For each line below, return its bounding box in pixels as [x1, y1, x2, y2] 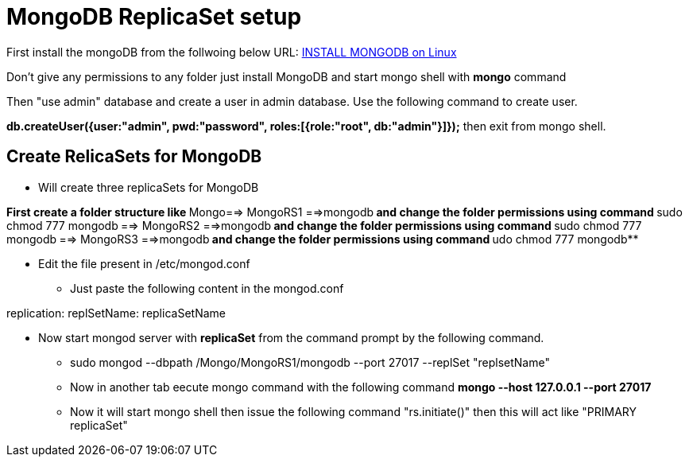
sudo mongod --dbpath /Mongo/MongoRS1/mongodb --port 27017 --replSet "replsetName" [70, 355, 550, 369]
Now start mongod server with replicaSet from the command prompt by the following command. [38, 330, 544, 344]
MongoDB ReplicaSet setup [6, 3, 302, 30]
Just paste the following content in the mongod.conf [70, 281, 344, 295]
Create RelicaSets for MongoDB [6, 146, 262, 167]
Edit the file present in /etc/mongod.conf [38, 256, 250, 270]
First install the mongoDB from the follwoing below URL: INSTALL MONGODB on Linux [6, 45, 457, 59]
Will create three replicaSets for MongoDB [38, 180, 259, 194]
